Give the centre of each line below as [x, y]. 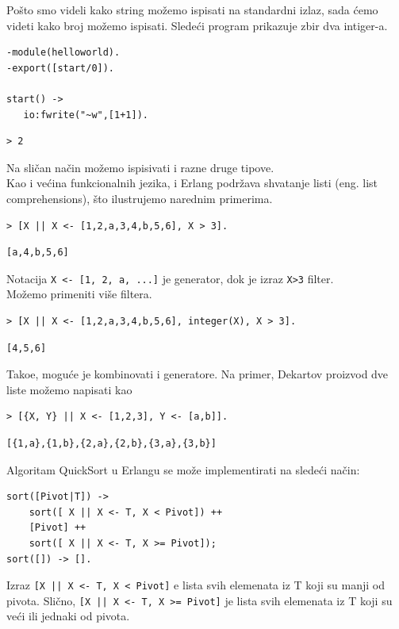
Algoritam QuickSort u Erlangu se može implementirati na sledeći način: [183, 469]
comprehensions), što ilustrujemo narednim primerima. [140, 198]
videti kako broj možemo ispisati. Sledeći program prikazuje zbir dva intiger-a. [197, 25]
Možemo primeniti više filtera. [79, 294]
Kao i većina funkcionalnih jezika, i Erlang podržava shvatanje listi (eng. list [192, 183]
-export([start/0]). [61, 68]
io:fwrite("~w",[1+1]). [86, 115]
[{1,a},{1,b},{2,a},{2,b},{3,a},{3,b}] [111, 443]
